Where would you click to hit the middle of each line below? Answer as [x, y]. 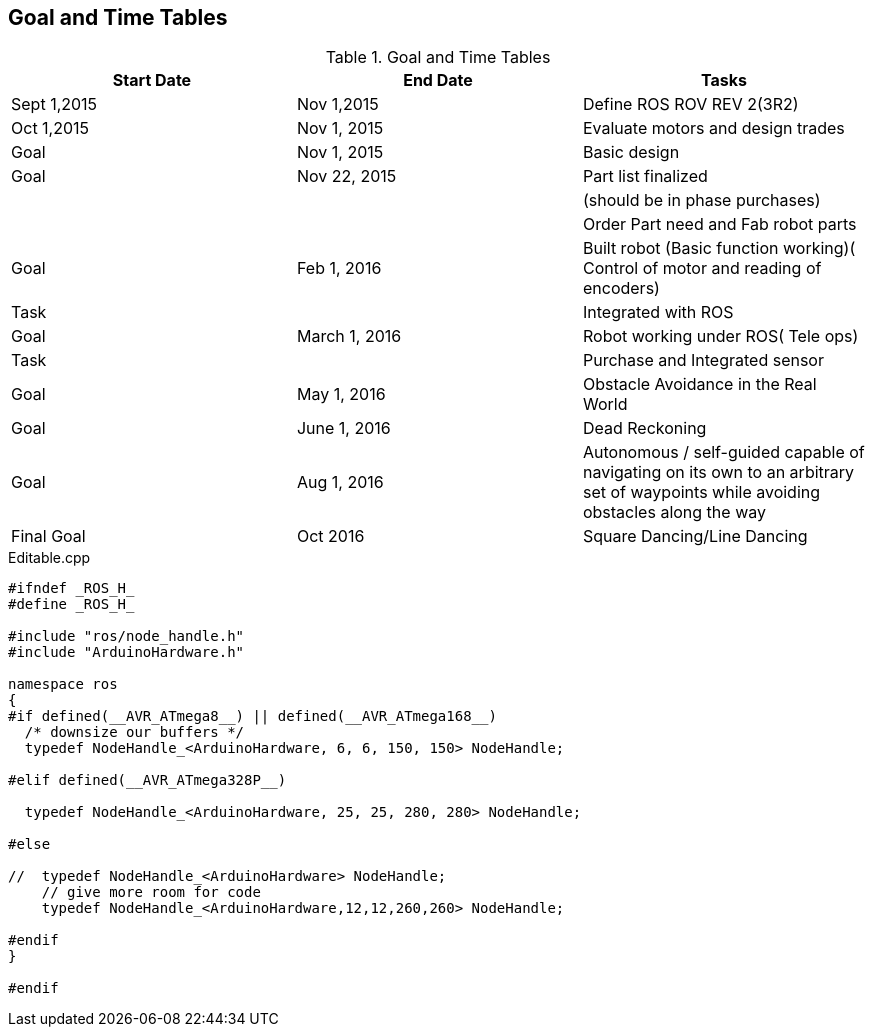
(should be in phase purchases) [701, 200]
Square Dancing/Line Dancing [695, 536]
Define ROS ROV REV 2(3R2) [690, 104]
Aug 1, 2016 [340, 482]
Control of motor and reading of [702, 268]
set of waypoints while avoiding [701, 492]
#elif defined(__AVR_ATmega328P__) [147, 780]
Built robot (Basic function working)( [719, 248]
